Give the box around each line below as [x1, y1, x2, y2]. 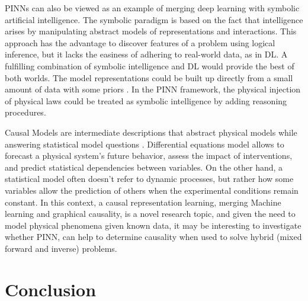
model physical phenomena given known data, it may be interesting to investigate [5, 219, 301, 231]
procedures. [5, 106, 46, 119]
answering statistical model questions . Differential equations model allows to [5, 137, 284, 150]
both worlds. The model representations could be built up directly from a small [5, 71, 293, 84]
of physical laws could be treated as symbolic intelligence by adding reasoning [5, 94, 287, 107]
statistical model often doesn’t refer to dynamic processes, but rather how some [5, 172, 294, 185]
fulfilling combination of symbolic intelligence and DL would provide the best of [5, 59, 294, 72]
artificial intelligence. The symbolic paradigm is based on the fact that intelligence [5, 13, 303, 25]
